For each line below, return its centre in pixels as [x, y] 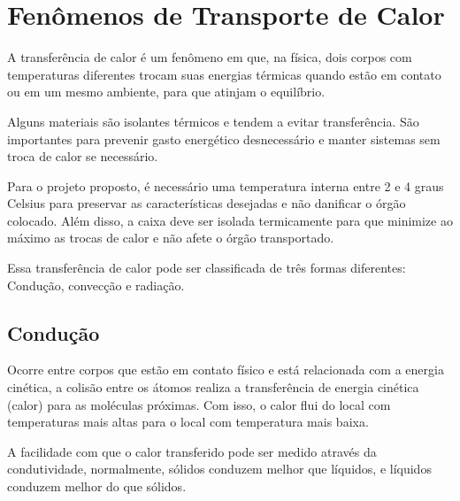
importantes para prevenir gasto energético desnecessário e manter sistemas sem [224, 139]
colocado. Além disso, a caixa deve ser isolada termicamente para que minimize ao [230, 220]
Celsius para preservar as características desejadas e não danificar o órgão [207, 203]
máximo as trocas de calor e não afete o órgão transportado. [171, 238]
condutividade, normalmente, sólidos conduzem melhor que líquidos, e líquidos [219, 469]
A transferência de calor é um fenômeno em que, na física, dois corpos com [210, 57]
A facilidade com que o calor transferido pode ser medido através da [192, 451]
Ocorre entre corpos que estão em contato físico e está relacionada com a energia [226, 370]
